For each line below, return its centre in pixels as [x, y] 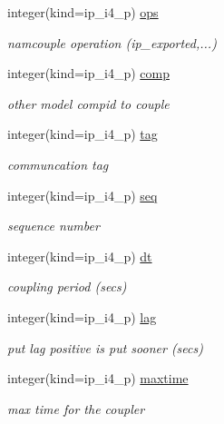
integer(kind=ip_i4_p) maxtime [98, 378]
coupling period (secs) [67, 286]
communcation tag [58, 164]
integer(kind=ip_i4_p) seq [83, 195]
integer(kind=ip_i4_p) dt [80, 256]
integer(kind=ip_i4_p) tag [83, 134]
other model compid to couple [88, 103]
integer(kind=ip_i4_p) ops [83, 12]
